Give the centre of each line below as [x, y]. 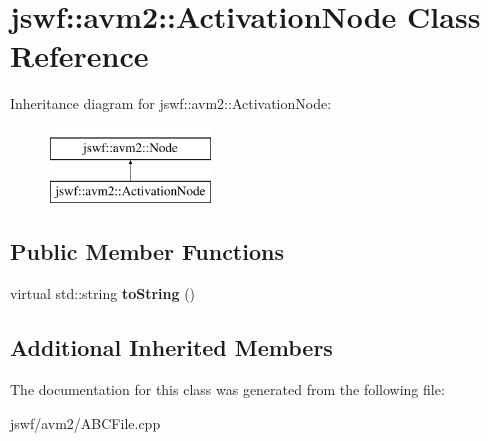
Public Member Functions [147, 251]
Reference [79, 55]
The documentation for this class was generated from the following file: [227, 389]
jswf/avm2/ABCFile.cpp [85, 422]
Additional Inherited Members [171, 347]
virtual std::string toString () [103, 293]
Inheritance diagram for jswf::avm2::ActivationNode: [171, 103]
